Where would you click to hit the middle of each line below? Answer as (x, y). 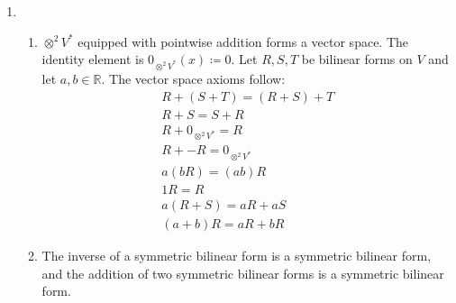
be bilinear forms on (357, 59)
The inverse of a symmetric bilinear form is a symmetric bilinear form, (237, 256)
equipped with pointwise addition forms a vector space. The (243, 41)
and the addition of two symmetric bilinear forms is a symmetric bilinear (243, 273)
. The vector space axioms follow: (193, 78)
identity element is (93, 59)
